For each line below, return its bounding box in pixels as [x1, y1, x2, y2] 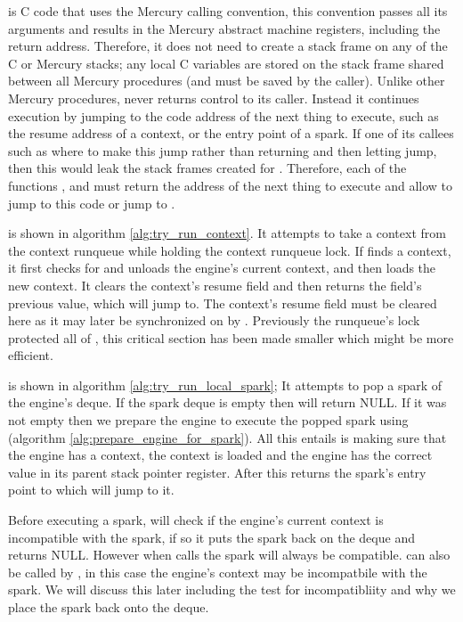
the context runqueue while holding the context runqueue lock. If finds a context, [8, 241, 451, 259]
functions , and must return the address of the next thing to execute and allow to [8, 176, 452, 194]
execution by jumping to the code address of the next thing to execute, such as [8, 106, 439, 125]
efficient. [8, 346, 53, 364]
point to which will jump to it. [8, 480, 175, 499]
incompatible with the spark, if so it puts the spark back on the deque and [8, 528, 415, 546]
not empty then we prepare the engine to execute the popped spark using [8, 411, 409, 430]
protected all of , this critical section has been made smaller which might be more [8, 328, 454, 347]
